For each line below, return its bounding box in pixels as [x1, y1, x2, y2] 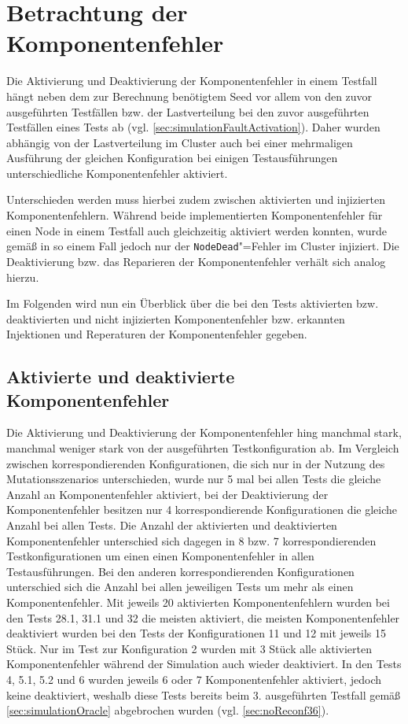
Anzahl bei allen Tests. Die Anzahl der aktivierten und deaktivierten [6, 517, 337, 534]
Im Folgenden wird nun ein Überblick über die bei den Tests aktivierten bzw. [6, 295, 379, 312]
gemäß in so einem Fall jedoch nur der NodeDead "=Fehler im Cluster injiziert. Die [6, 238, 399, 254]
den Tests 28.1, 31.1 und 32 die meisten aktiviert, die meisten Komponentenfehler [6, 609, 400, 626]
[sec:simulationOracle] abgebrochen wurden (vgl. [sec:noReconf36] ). [6, 702, 329, 718]
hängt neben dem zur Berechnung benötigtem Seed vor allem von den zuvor [6, 87, 373, 104]
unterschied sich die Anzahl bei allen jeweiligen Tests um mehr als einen [6, 578, 354, 595]
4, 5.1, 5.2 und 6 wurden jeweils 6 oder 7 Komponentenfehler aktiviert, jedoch [6, 670, 382, 687]
